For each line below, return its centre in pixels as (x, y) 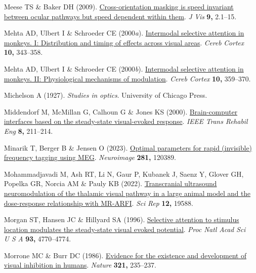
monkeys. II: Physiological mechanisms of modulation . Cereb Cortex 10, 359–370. (128, 78)
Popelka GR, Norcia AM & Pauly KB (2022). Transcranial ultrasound (110, 183)
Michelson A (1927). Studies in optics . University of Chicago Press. (106, 95)
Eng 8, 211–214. (28, 131)
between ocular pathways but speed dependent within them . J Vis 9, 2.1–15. (120, 16)
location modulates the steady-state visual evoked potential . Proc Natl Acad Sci (125, 229)
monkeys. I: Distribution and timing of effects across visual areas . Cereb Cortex (124, 42)
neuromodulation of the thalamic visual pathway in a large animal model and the (127, 193)
